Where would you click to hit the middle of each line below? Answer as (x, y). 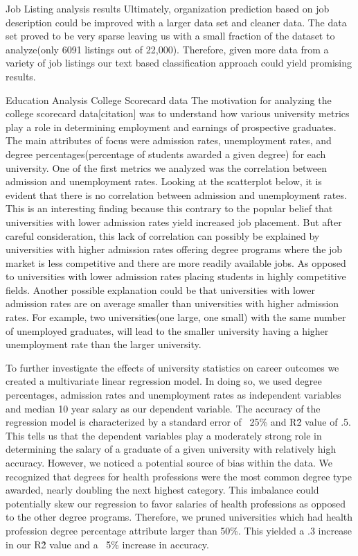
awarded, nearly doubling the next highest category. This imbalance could (162, 490)
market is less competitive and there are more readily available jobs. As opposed (176, 262)
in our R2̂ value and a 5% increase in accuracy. (107, 544)
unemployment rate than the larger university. (104, 344)
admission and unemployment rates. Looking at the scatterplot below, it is (164, 181)
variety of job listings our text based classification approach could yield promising (179, 63)
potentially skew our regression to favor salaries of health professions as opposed (176, 503)
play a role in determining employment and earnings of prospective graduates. (171, 127)
